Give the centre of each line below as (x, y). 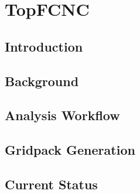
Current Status (51, 184)
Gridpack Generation (70, 150)
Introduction (44, 46)
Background (42, 81)
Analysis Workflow (62, 115)
